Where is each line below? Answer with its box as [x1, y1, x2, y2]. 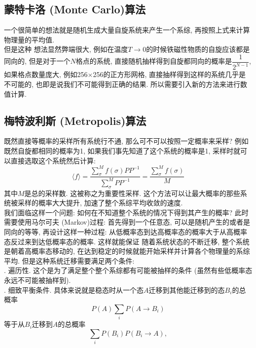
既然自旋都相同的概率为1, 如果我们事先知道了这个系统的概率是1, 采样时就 [4, 145, 241, 155]
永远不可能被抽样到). [4, 274, 71, 285]
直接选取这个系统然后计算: [10, 155, 96, 165]
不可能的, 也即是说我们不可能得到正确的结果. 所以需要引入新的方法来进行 [4, 78, 241, 89]
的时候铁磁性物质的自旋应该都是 [146, 44, 250, 54]
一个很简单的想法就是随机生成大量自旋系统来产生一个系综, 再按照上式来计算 [4, 25, 250, 35]
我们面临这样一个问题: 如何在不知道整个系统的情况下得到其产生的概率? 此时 [4, 207, 249, 217]
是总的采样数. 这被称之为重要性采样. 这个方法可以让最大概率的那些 [24, 188, 240, 198]
